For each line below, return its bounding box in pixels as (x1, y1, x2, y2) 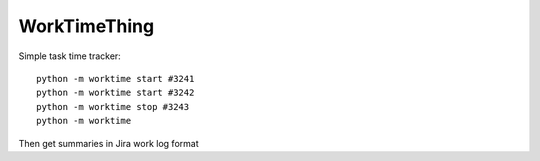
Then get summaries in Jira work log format (18, 137, 199, 149)
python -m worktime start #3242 (36, 87, 195, 99)
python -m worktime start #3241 (36, 73, 195, 84)
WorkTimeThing (18, 15, 155, 37)
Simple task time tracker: (18, 50, 122, 62)
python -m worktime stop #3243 (36, 101, 190, 112)
